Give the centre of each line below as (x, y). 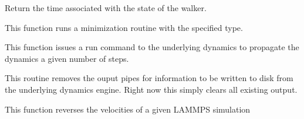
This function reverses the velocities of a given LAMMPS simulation (128, 109)
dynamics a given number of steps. (67, 58)
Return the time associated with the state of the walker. (106, 8)
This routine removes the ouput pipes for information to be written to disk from (149, 78)
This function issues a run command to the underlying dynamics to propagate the (152, 47)
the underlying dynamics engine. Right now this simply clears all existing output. (151, 89)
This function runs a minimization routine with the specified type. (124, 27)
